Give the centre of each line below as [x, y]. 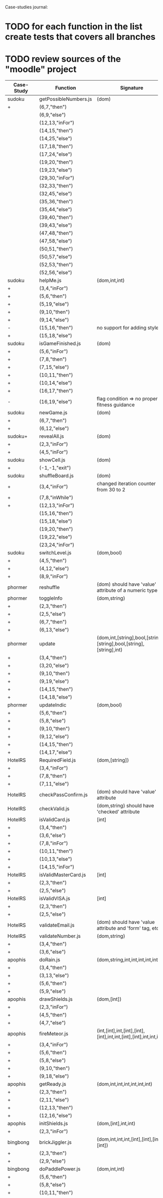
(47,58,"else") [56, 241]
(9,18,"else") [54, 1076]
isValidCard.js [55, 820]
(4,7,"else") [53, 1023]
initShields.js [53, 1124]
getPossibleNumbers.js [65, 99]
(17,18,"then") [56, 147]
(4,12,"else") [54, 569]
